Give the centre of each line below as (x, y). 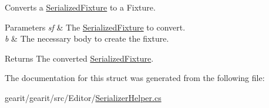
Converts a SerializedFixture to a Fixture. (80, 7)
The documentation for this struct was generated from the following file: (135, 78)
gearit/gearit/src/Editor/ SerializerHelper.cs (83, 97)
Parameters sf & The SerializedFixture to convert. (95, 27)
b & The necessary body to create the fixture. (87, 38)
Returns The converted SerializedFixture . (79, 58)
